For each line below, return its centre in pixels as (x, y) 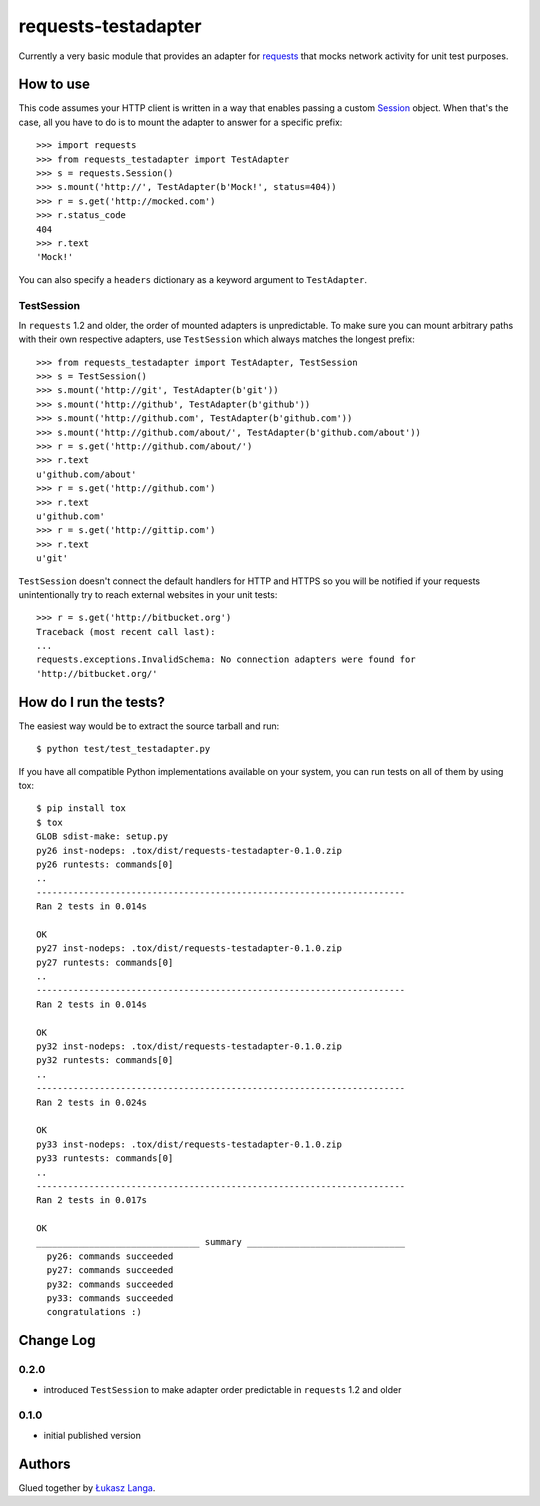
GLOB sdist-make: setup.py (102, 836)
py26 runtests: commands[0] (105, 864)
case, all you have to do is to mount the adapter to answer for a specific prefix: (180, 122)
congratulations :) (94, 1312)
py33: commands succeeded (110, 1298)
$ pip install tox (81, 808)
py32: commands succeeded (110, 1284)
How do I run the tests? (91, 701)
